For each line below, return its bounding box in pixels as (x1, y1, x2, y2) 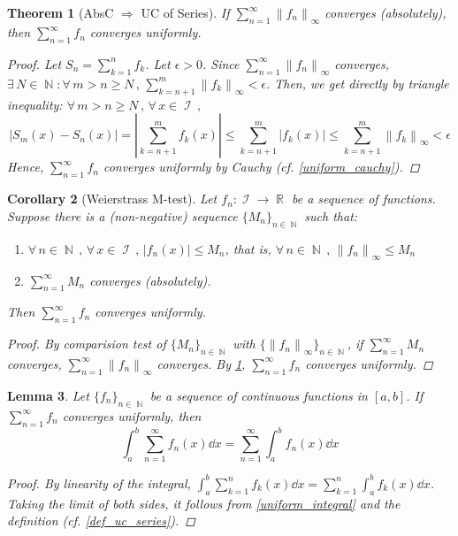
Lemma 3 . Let (7, 387, 89, 405)
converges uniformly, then (62, 406, 202, 425)
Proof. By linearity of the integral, (7, 473, 191, 492)
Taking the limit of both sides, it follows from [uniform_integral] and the (7, 494, 401, 512)
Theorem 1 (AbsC (7, 4, 114, 21)
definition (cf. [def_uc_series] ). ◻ (7, 511, 195, 530)
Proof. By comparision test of (7, 334, 166, 353)
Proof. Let (7, 54, 62, 73)
